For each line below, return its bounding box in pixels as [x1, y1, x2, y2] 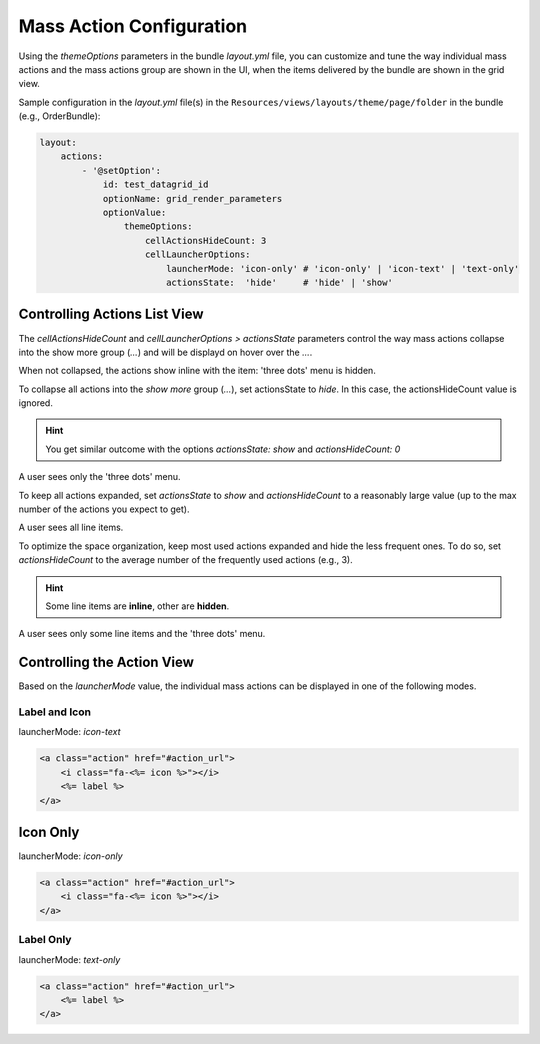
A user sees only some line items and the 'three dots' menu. [18, 628, 266, 640]
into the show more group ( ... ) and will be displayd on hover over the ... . [18, 346, 313, 358]
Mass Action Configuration [18, 15, 248, 37]
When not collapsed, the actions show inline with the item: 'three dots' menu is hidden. [18, 365, 377, 377]
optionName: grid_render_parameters [102, 193, 283, 204]
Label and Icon [18, 705, 92, 719]
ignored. [18, 397, 54, 409]
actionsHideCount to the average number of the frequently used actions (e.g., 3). [18, 554, 354, 566]
